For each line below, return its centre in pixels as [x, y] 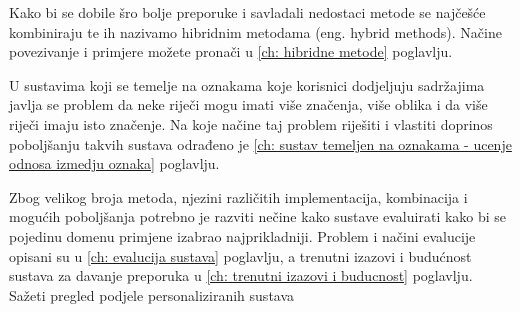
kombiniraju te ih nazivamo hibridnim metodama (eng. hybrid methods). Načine [255, 31]
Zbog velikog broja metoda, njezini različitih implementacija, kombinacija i [238, 196]
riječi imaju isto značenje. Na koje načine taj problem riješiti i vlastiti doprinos [251, 123]
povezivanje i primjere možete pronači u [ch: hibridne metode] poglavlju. [231, 51]
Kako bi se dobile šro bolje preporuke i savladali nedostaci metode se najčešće [247, 12]
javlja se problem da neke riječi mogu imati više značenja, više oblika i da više [248, 104]
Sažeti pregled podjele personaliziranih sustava [152, 294]
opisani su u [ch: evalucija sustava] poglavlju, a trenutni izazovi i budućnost [240, 255]
